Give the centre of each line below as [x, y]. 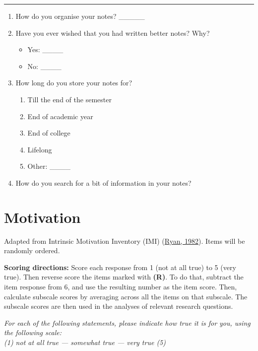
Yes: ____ [45, 49]
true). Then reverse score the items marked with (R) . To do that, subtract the [124, 277]
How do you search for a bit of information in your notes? [103, 182]
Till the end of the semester [69, 99]
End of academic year [60, 116]
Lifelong [40, 149]
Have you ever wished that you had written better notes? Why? [113, 33]
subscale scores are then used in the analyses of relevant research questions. [119, 306]
